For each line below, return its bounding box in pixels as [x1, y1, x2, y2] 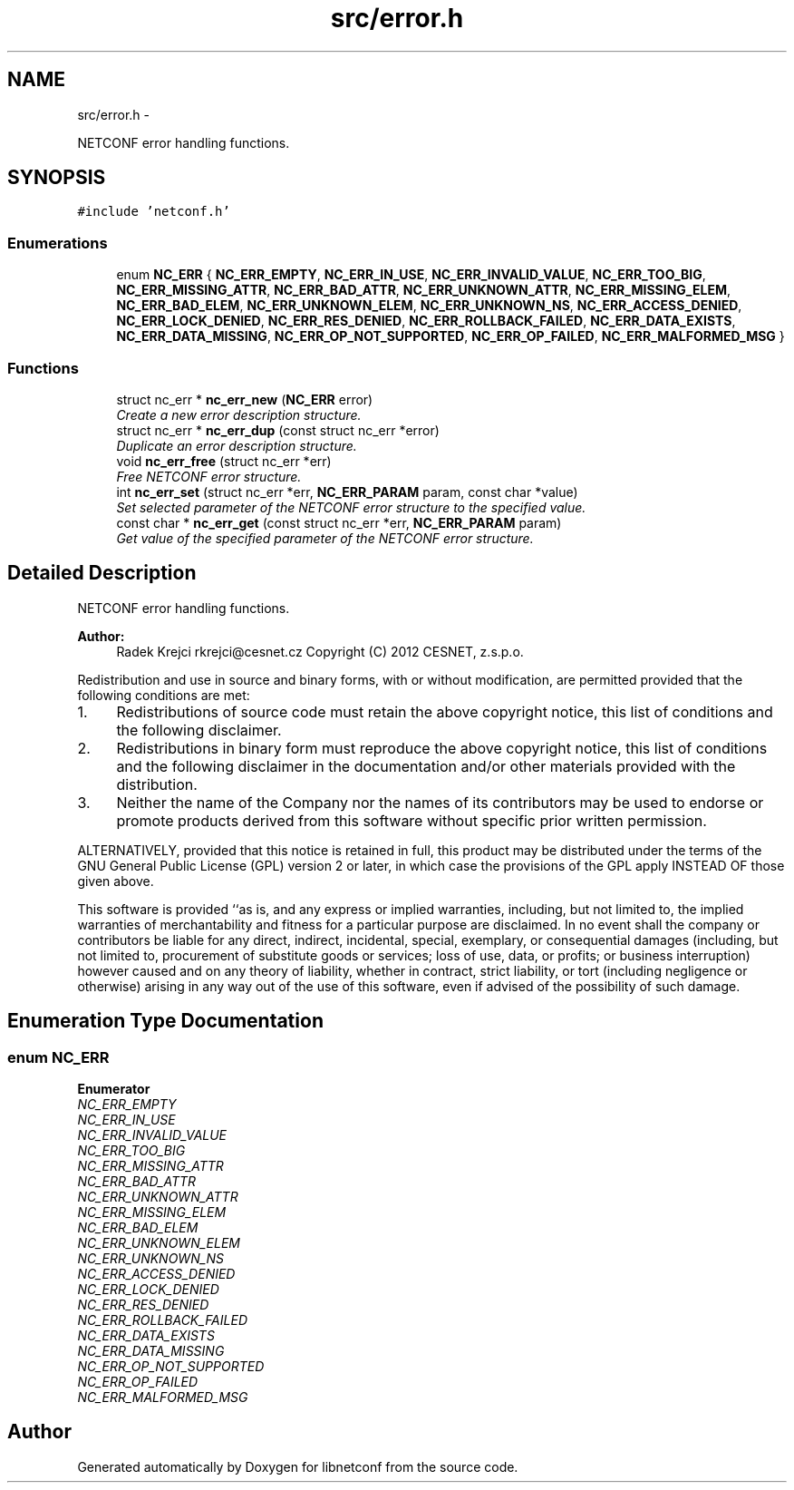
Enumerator [77, 1081, 150, 1096]
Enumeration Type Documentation [7, 1009, 324, 1033]
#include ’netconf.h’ [77, 204, 230, 219]
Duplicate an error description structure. [116, 437, 357, 453]
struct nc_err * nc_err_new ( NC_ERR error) [116, 391, 373, 407]
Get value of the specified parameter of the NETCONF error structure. [116, 530, 534, 546]
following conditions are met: [77, 687, 250, 703]
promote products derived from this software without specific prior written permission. [116, 811, 707, 830]
